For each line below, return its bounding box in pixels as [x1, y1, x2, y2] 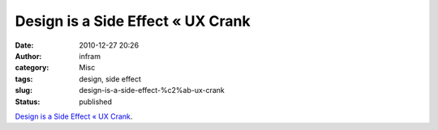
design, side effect [79, 73, 142, 84]
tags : [15, 73, 33, 84]
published [79, 97, 113, 107]
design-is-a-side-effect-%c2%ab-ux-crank [79, 86, 225, 95]
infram [79, 51, 101, 61]
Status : [15, 97, 41, 107]
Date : [15, 40, 34, 50]
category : [15, 63, 49, 73]
